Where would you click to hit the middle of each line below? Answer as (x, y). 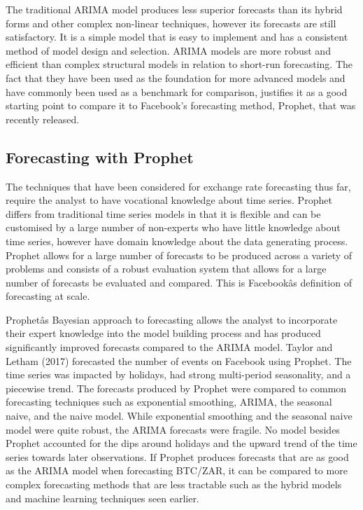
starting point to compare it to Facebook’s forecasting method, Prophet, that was (181, 105)
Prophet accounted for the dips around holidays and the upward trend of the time (181, 443)
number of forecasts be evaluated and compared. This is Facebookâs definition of (179, 282)
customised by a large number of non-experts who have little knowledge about (173, 227)
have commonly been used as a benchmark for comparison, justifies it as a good (177, 91)
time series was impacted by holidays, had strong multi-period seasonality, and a (178, 374)
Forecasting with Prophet (100, 157)
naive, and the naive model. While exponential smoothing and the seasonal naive (179, 416)
